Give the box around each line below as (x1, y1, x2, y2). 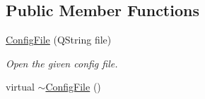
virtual (6, 79, 35, 94)
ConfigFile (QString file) (6, 32, 112, 47)
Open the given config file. (6, 55, 118, 70)
